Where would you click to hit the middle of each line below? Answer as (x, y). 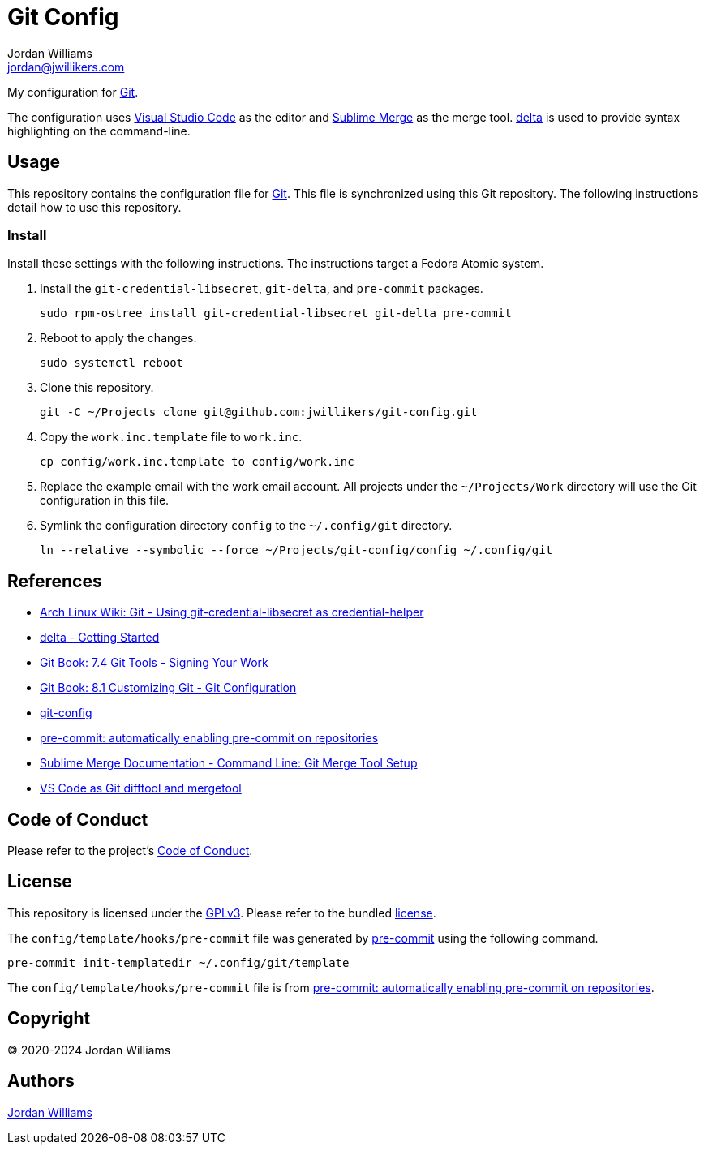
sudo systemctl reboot (112, 363)
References (55, 581)
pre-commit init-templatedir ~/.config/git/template (178, 962)
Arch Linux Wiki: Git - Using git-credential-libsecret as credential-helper (232, 612)
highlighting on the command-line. (99, 131)
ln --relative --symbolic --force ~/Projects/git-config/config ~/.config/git (296, 550)
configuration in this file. (105, 500)
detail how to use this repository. (94, 207)
